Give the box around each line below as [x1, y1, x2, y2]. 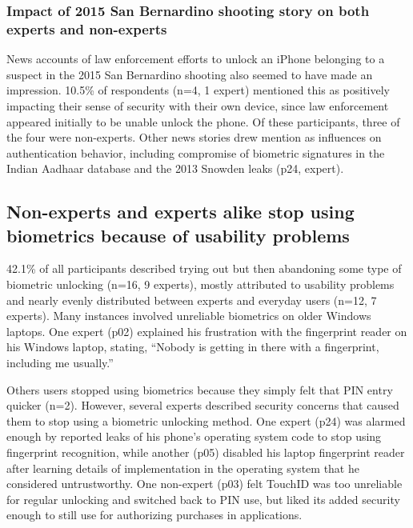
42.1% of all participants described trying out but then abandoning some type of [6, 260, 402, 277]
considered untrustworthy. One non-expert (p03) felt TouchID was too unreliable [6, 475, 403, 492]
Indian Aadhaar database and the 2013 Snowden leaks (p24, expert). [6, 160, 344, 177]
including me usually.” [6, 354, 114, 371]
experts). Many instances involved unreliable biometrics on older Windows [6, 307, 371, 324]
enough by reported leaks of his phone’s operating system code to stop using [6, 428, 382, 445]
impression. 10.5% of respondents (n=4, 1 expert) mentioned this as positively [6, 82, 390, 98]
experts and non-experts [6, 18, 167, 38]
